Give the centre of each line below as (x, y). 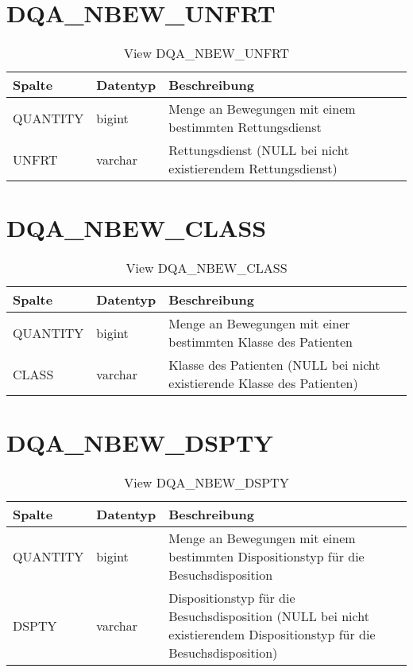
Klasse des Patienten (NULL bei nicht (274, 365)
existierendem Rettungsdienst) (253, 169)
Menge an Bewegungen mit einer (259, 324)
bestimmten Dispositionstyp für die (266, 557)
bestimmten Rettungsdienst (245, 127)
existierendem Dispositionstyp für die (272, 635)
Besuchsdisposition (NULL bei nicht (269, 616)
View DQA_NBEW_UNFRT (206, 53)
